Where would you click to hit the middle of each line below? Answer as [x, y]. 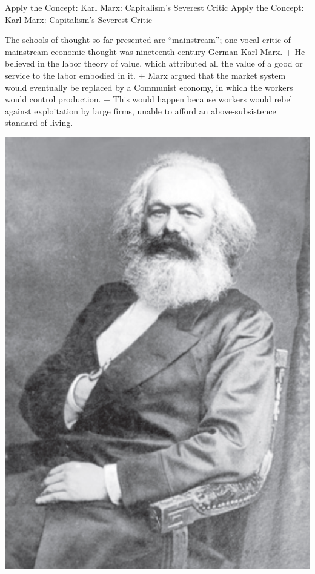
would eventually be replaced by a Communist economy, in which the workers [149, 87]
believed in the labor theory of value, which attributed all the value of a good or [154, 63]
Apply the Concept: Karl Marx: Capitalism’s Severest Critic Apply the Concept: [154, 7]
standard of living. [39, 123]
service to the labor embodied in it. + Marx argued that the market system [145, 75]
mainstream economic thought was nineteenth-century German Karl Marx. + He [155, 51]
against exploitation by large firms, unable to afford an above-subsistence [141, 111]
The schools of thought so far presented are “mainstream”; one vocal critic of [148, 40]
